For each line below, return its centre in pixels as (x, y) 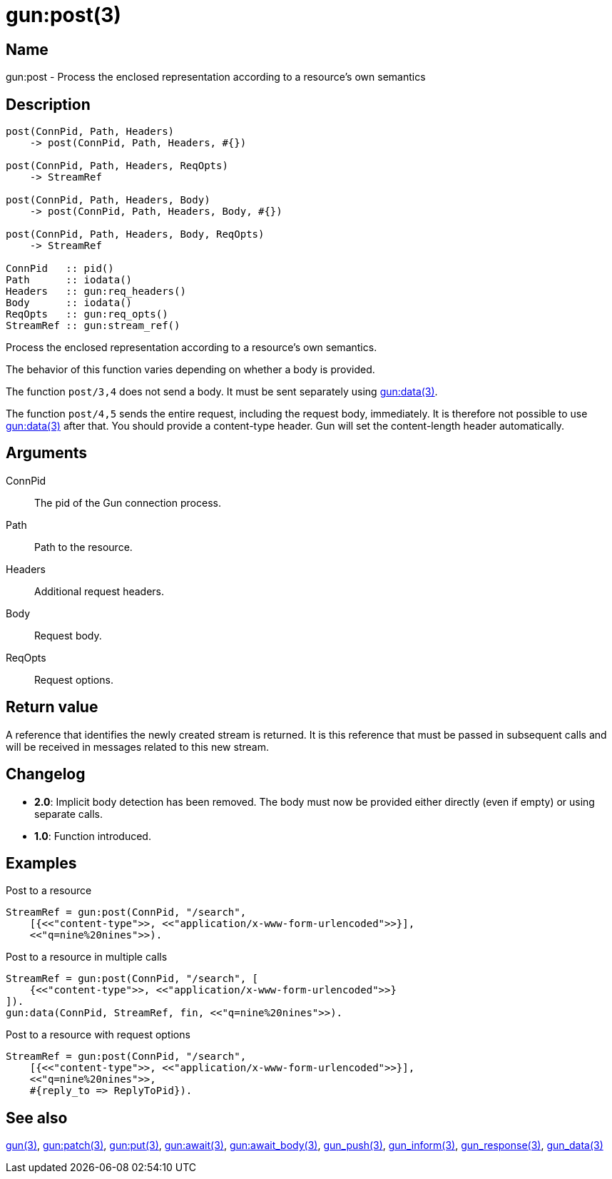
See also (37, 1118)
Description (48, 104)
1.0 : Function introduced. (93, 836)
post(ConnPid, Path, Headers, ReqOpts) (117, 166)
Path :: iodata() (69, 280)
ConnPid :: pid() (60, 269)
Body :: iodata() (69, 303)
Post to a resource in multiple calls (87, 957)
